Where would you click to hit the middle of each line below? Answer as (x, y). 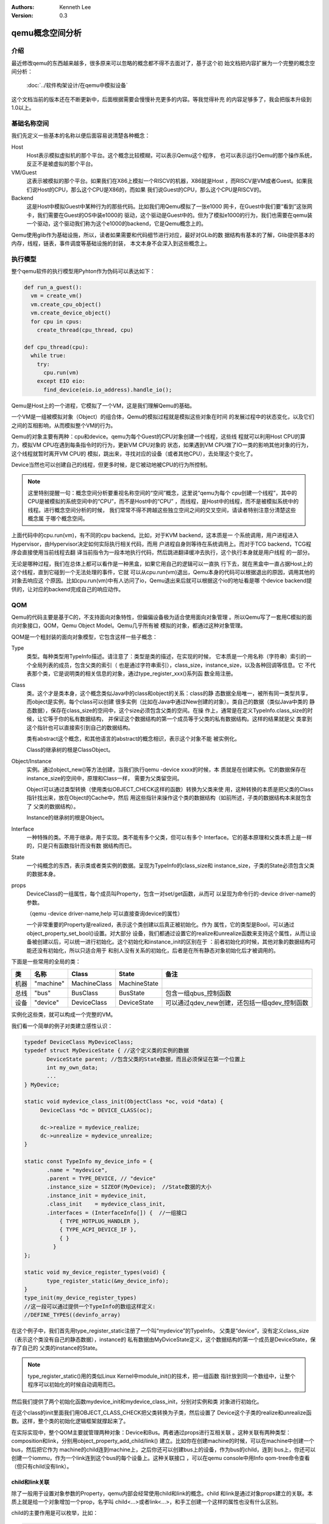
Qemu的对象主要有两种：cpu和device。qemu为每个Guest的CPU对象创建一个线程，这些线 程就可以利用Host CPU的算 (158, 436)
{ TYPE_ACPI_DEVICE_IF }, (98, 1230)
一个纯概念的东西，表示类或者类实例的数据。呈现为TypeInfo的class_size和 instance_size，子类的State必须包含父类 (171, 866)
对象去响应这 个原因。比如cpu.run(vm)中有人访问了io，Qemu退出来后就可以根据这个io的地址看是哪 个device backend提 (161, 581)
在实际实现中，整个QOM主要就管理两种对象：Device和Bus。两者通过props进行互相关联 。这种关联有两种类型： (151, 1432)
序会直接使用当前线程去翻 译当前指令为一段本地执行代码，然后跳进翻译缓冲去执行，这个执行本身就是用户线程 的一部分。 (162, 552)
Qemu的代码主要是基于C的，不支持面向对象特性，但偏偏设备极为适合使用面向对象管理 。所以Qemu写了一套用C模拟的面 (162, 617)
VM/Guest (24, 172)
